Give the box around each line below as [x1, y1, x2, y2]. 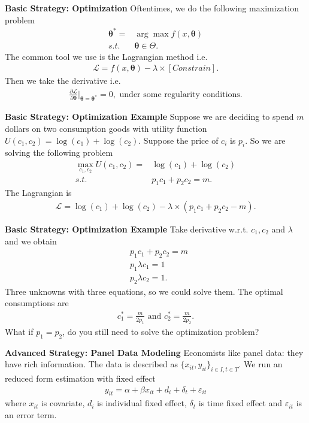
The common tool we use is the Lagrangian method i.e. [5, 50, 208, 62]
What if [5, 325, 34, 337]
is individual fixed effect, [97, 397, 187, 409]
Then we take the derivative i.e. [5, 74, 121, 87]
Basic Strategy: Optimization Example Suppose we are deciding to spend [5, 110, 294, 123]
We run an [244, 358, 283, 370]
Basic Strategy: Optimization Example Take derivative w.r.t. [5, 223, 249, 235]
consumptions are [5, 297, 69, 309]
